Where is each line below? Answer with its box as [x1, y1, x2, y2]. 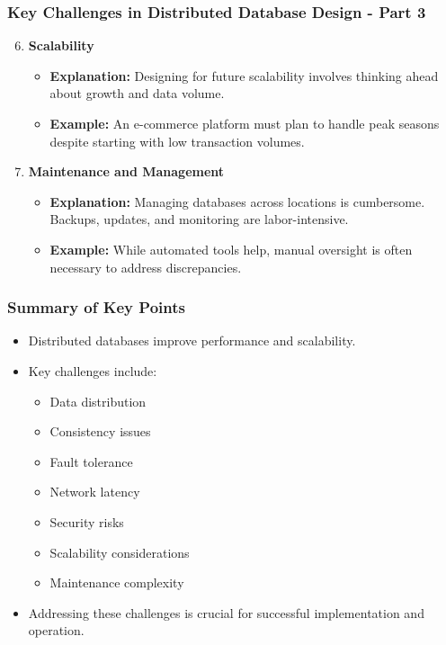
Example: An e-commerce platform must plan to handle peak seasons [49, 114, 440, 132]
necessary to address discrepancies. [49, 257, 242, 276]
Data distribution [49, 391, 147, 410]
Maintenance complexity [49, 573, 184, 592]
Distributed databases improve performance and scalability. [28, 331, 356, 350]
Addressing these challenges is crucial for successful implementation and [28, 603, 424, 622]
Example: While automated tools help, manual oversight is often [49, 239, 413, 258]
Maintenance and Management [28, 162, 225, 181]
